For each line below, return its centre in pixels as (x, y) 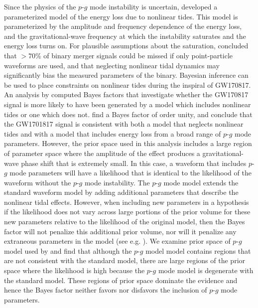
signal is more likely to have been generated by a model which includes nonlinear (128, 104)
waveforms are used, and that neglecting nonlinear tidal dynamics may (112, 65)
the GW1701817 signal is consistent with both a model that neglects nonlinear (124, 124)
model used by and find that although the (68, 250)
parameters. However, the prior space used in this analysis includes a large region (128, 143)
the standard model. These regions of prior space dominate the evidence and (121, 280)
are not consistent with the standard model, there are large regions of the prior (125, 260)
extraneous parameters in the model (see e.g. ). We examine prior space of (117, 241)
